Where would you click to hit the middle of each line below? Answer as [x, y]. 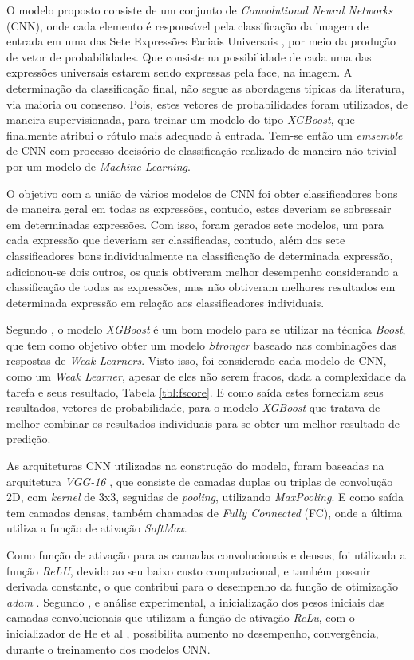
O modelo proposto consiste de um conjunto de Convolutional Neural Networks [200, 10]
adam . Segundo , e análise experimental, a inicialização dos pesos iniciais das [196, 601]
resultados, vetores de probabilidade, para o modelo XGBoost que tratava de [193, 407]
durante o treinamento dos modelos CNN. [108, 648]
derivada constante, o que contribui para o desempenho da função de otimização [203, 586]
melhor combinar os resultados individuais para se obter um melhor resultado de [203, 423]
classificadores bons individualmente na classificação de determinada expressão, [200, 255]
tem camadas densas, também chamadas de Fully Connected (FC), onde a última [205, 512]
